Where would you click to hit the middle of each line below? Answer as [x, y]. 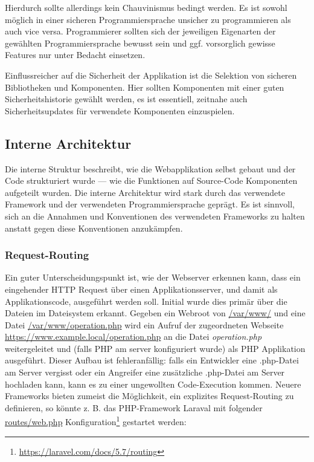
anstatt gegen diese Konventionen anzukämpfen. [94, 228]
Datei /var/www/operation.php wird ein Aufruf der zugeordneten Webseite [144, 324]
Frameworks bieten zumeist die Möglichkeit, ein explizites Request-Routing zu [149, 396]
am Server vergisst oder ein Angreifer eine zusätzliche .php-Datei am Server [145, 372]
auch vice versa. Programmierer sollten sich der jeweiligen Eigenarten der [140, 31]
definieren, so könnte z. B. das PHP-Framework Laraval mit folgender [134, 407]
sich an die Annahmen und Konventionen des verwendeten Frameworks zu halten [155, 216]
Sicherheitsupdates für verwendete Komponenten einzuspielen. [120, 110]
